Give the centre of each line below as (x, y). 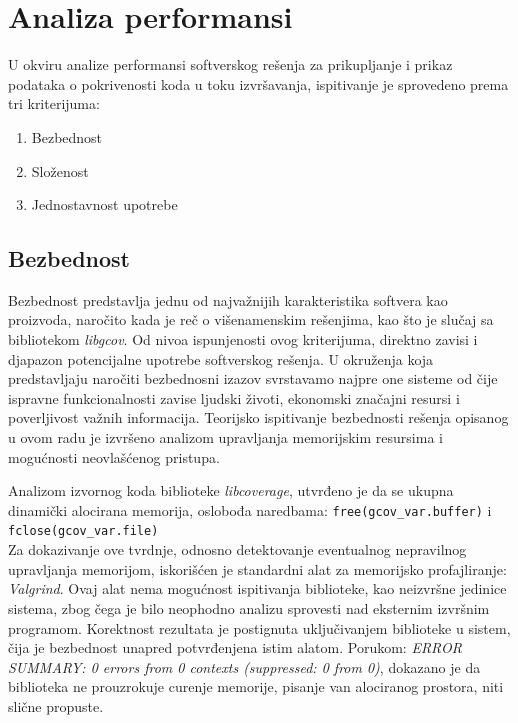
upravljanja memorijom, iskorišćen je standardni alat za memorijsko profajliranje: (257, 568)
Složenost (60, 170)
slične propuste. (56, 705)
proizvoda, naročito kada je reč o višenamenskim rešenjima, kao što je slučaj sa (251, 319)
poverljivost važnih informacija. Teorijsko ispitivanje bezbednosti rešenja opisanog (258, 417)
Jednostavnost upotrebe (104, 204)
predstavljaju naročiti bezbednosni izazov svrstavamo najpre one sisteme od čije (253, 378)
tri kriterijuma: (54, 103)
